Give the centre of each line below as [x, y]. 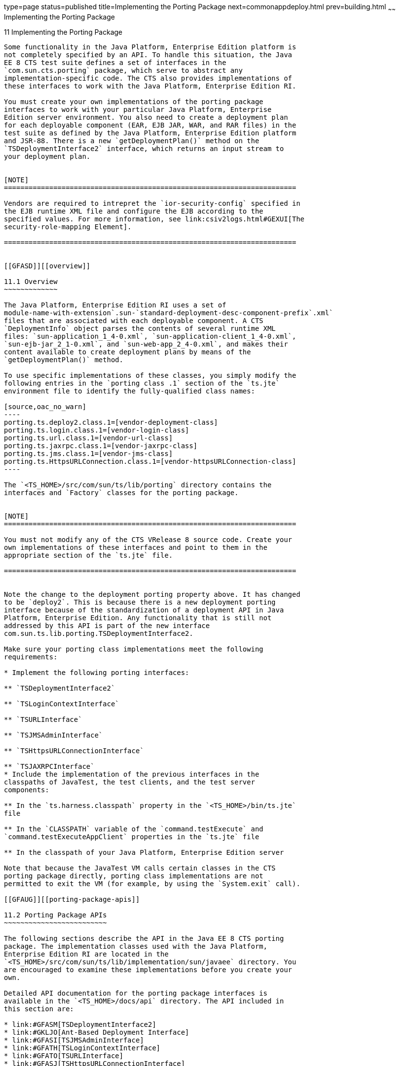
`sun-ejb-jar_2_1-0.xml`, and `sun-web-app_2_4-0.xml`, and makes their [146, 344]
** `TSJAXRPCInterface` [49, 766]
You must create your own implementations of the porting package [134, 101]
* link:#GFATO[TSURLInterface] [64, 1055]
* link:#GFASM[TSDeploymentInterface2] [80, 1024]
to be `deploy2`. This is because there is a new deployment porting [140, 602]
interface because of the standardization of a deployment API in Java [144, 610]
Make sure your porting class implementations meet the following [134, 649]
